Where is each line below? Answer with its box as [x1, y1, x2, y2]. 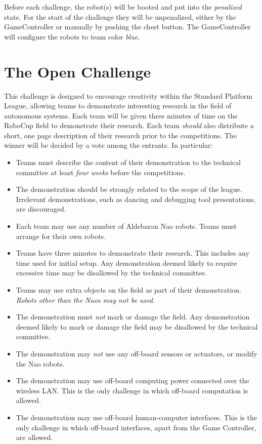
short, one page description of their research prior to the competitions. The [4, 130, 237, 140]
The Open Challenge [4, 61, 151, 82]
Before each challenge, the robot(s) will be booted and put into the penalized [4, 2, 242, 12]
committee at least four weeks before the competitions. [16, 167, 186, 177]
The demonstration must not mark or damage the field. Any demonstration [16, 311, 250, 322]
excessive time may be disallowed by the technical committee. [16, 267, 207, 278]
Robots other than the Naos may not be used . [16, 294, 155, 305]
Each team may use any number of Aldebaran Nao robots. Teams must [16, 221, 237, 231]
